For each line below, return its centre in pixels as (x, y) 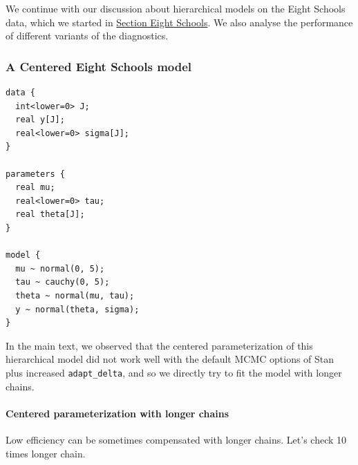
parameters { (35, 174)
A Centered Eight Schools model (99, 66)
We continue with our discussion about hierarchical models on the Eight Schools (176, 8)
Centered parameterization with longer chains (117, 413)
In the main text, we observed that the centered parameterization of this (159, 345)
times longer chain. (46, 453)
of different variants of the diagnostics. (87, 36)
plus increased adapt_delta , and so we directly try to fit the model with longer (174, 372)
